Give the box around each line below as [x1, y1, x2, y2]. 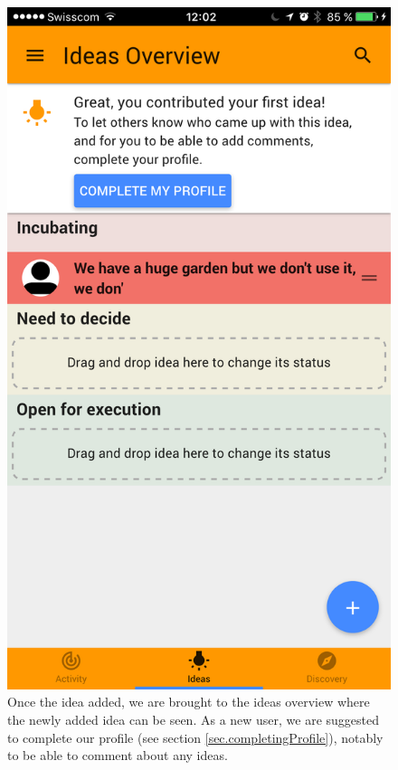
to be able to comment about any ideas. [7, 746, 228, 765]
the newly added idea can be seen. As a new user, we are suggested [7, 709, 380, 728]
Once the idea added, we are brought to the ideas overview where [7, 692, 370, 711]
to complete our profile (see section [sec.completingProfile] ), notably [7, 727, 384, 746]
